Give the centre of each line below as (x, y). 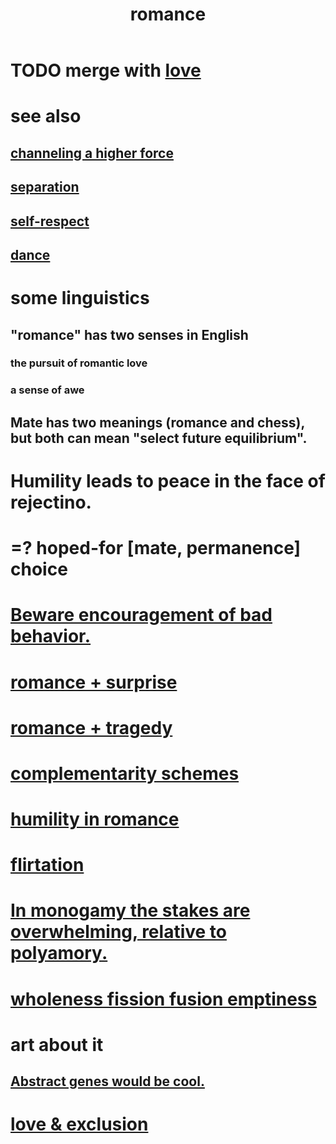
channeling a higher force (92, 153)
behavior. (51, 636)
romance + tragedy (91, 727)
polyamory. (59, 953)
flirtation (47, 865)
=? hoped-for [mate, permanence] (156, 548)
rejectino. (51, 502)
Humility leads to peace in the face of (168, 480)
